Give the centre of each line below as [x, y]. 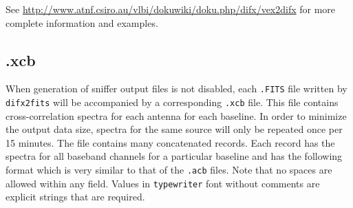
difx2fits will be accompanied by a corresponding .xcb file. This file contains [172, 102]
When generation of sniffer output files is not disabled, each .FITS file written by [176, 89]
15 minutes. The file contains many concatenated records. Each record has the [170, 142]
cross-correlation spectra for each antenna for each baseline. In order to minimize [176, 115]
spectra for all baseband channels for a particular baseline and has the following [174, 156]
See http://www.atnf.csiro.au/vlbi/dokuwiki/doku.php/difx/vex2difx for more [171, 9]
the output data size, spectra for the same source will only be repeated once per [174, 129]
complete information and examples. [82, 22]
